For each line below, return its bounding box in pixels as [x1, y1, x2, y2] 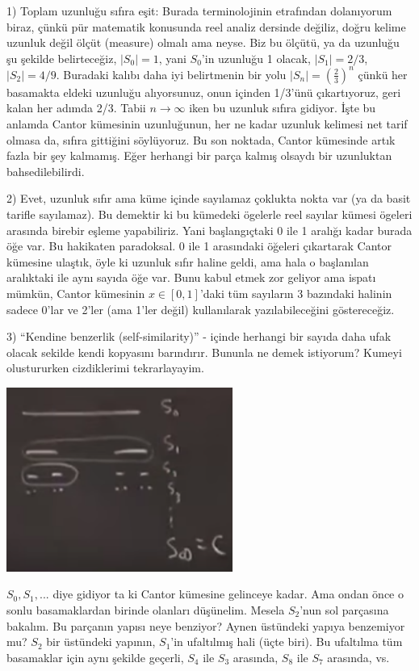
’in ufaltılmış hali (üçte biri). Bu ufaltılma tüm [170, 633, 403, 650]
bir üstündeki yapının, [46, 633, 156, 650]
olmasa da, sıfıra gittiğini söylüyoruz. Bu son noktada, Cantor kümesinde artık [6, 131, 396, 148]
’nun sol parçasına [300, 601, 389, 618]
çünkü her [358, 65, 408, 82]
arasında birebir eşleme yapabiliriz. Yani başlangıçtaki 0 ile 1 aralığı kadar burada [6, 221, 413, 238]
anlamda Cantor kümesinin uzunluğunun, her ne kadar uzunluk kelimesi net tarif [6, 115, 408, 132]
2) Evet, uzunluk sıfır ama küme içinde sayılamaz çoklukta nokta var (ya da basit [6, 190, 411, 207]
